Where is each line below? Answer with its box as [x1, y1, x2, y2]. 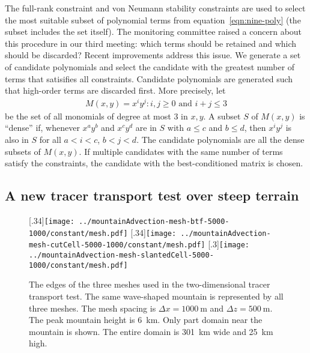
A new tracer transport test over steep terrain [5, 186, 299, 205]
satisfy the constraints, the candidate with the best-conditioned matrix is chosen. [5, 157, 303, 169]
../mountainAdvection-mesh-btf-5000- [78, 217, 229, 226]
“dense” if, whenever [5, 121, 80, 134]
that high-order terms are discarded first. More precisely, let [5, 84, 226, 97]
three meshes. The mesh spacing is [29, 301, 156, 314]
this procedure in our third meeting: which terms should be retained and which [5, 37, 297, 49]
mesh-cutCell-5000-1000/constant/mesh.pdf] [29, 241, 205, 250]
